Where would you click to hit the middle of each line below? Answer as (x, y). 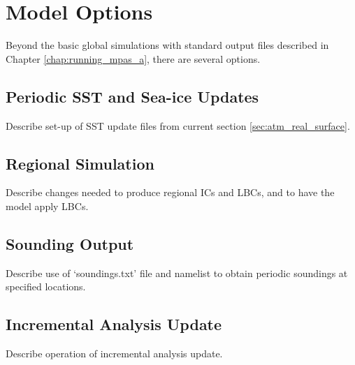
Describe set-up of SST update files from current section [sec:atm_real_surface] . (178, 125)
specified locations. (46, 286)
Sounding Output (70, 243)
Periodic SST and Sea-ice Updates (132, 96)
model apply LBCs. (47, 206)
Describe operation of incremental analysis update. (114, 353)
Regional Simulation (80, 163)
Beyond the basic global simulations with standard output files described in (167, 45)
